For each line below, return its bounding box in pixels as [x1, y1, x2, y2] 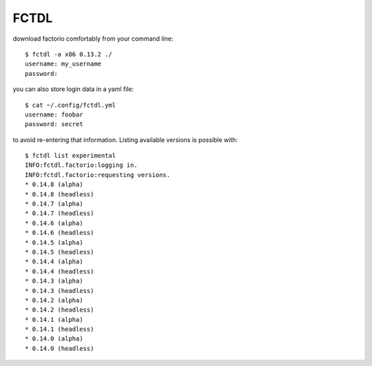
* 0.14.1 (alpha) [25, 316, 83, 323]
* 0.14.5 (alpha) [25, 238, 83, 246]
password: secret [25, 121, 83, 128]
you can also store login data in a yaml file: [12, 85, 134, 93]
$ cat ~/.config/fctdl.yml [25, 101, 116, 109]
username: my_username [25, 60, 102, 68]
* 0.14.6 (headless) [25, 229, 94, 237]
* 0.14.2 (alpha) [25, 296, 83, 304]
